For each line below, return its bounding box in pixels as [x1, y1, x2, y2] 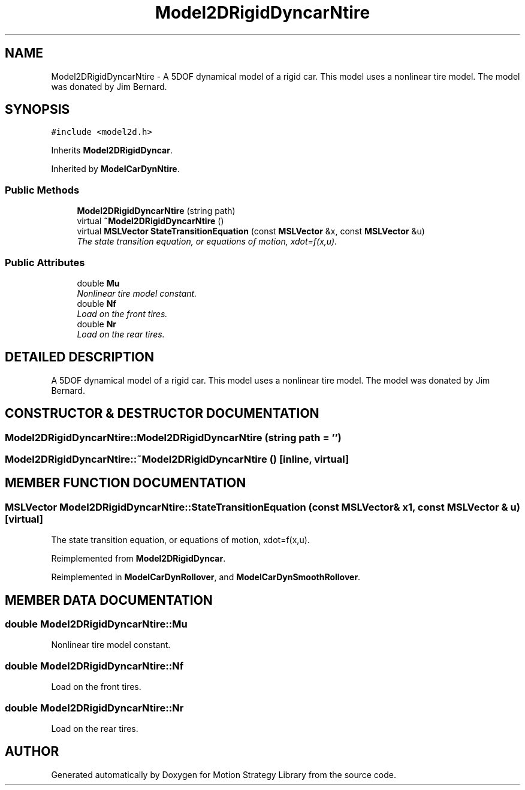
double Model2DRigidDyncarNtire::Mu [5, 618, 188, 631]
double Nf [77, 298, 116, 309]
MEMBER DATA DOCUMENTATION [5, 592, 213, 608]
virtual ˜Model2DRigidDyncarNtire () [77, 216, 224, 227]
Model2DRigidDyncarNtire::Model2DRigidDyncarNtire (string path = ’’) [5, 431, 342, 444]
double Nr [77, 318, 117, 329]
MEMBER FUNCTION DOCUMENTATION [5, 475, 246, 491]
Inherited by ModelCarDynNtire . [51, 164, 180, 174]
